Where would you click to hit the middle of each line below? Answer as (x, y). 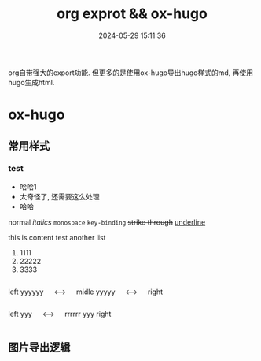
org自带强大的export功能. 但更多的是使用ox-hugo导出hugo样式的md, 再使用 (131, 73)
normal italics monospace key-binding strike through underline (107, 222)
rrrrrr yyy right (88, 314)
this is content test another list (57, 237)
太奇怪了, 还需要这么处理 (59, 196)
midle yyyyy (96, 292)
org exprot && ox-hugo (132, 14)
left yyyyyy (26, 292)
